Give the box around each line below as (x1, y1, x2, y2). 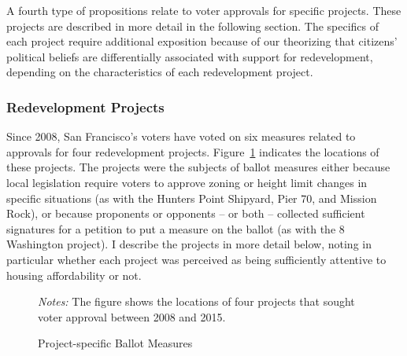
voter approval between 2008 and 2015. (38, 308, 226, 325)
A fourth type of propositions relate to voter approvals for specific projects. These (6, 2, 401, 18)
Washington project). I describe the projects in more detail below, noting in (6, 236, 372, 252)
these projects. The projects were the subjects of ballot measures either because (6, 159, 390, 175)
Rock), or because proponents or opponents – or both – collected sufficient (6, 205, 365, 222)
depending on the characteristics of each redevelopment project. (6, 64, 313, 80)
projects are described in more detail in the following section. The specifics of (6, 17, 379, 34)
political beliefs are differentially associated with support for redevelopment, (6, 48, 373, 64)
